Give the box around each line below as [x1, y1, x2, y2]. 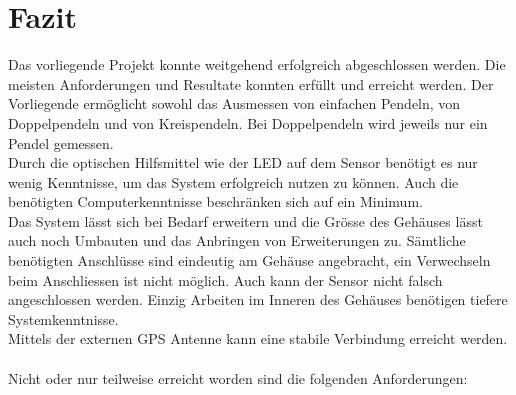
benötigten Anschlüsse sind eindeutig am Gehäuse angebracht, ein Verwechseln [8, 250, 491, 271]
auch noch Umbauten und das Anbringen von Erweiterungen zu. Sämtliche [8, 230, 466, 251]
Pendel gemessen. [8, 132, 114, 153]
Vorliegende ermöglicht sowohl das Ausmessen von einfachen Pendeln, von [8, 93, 461, 114]
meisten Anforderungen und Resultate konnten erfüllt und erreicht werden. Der [8, 73, 494, 94]
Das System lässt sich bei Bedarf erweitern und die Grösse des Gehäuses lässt [8, 210, 483, 231]
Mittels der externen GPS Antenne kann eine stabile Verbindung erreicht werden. [8, 328, 508, 349]
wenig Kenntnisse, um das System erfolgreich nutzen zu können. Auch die [8, 171, 459, 192]
